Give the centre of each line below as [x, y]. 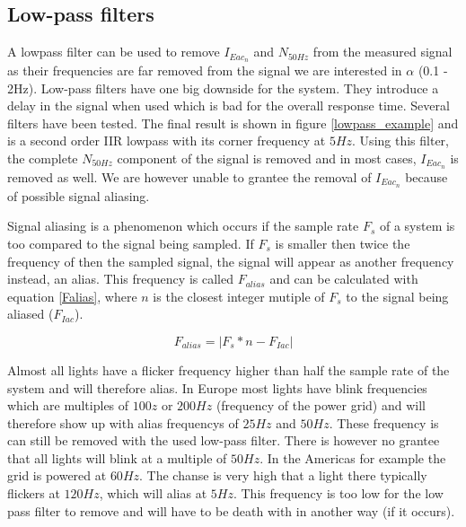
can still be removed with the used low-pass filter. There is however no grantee [224, 440]
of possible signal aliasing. [79, 195]
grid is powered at [57, 475]
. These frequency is [384, 422]
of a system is [417, 226]
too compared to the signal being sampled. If [131, 243]
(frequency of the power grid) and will [321, 405]
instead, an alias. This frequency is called [120, 279]
